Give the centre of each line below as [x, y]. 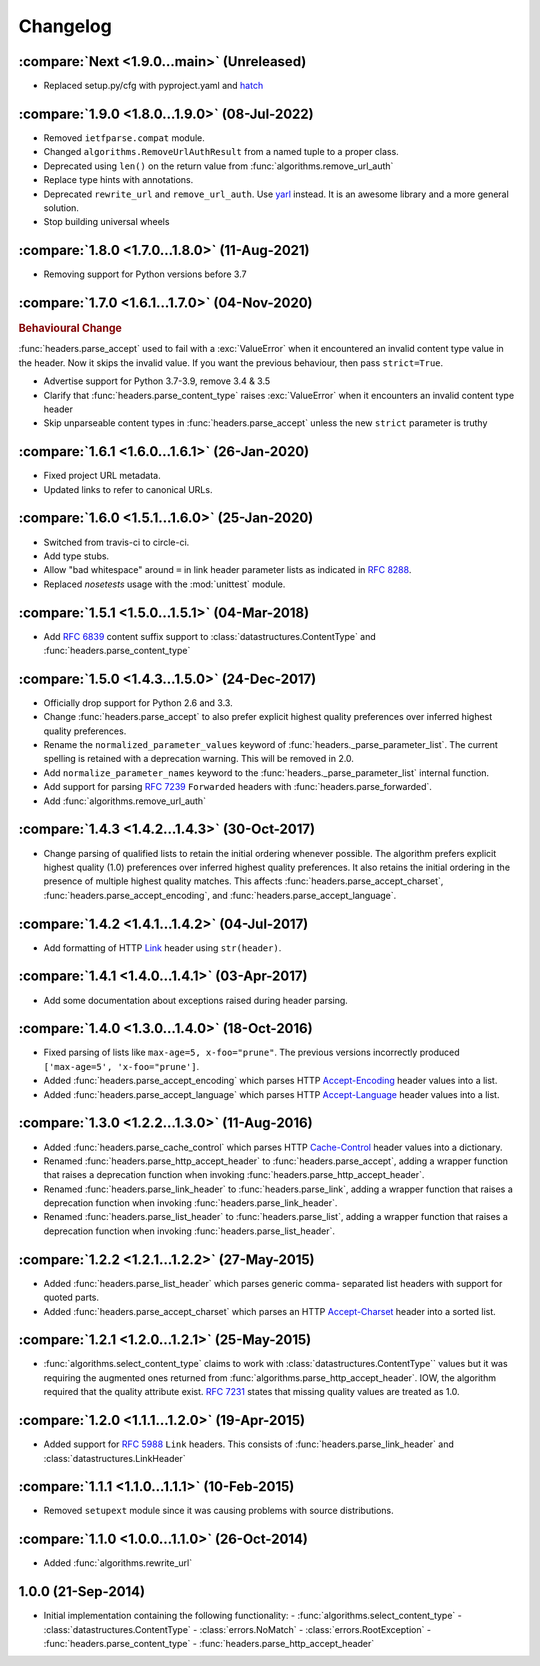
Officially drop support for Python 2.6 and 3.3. [138, 702]
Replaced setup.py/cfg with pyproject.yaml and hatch [153, 86]
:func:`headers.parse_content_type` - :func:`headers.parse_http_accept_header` [209, 1644]
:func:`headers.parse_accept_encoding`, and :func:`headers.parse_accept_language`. [220, 895]
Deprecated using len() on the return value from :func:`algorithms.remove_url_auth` [218, 166]
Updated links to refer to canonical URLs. [128, 489]
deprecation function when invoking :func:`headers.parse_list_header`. [189, 1231]
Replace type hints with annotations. [118, 180]
